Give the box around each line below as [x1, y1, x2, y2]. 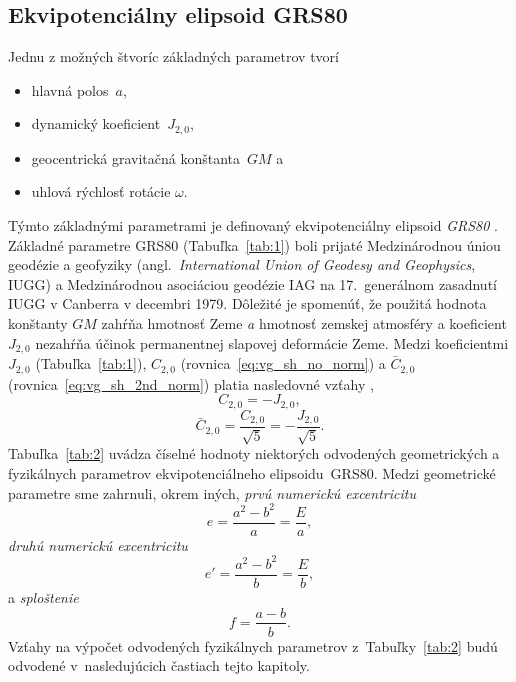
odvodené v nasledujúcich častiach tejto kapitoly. [8, 655, 310, 676]
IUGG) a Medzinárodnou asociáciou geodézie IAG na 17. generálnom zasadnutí [8, 273, 497, 294]
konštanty [8, 313, 68, 333]
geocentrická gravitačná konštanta [31, 147, 241, 168]
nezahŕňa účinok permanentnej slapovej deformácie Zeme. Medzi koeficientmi [35, 332, 509, 353]
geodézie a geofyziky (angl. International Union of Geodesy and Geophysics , [8, 254, 476, 275]
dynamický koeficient [31, 113, 161, 134]
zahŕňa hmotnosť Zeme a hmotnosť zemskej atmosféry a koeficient [101, 313, 507, 333]
